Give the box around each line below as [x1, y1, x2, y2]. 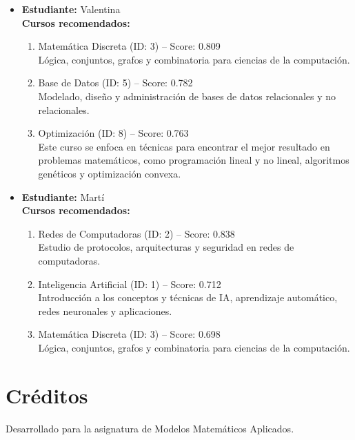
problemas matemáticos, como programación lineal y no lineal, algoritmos [38, 153, 349, 167]
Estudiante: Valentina [21, 2, 121, 16]
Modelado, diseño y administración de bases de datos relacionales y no [38, 88, 336, 103]
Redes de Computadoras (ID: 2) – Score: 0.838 [38, 226, 235, 240]
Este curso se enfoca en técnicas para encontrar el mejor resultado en [38, 139, 330, 153]
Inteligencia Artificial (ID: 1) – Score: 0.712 [38, 276, 221, 291]
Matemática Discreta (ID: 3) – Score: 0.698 [38, 327, 221, 341]
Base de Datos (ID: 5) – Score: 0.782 [38, 75, 193, 90]
